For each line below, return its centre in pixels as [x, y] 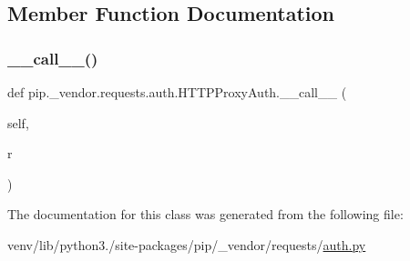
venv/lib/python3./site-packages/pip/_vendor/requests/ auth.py [187, 244]
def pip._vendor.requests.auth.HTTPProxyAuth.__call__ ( [177, 92]
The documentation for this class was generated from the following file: [205, 214]
